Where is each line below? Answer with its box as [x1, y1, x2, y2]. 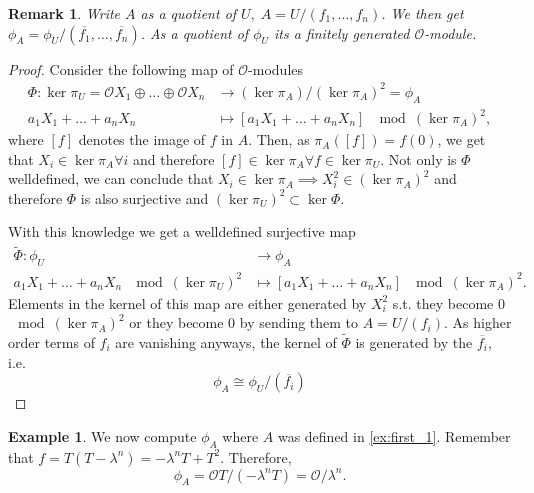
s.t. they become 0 [392, 292, 505, 313]
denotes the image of [78, 129, 206, 150]
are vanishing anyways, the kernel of [115, 332, 337, 352]
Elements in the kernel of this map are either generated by [8, 292, 367, 313]
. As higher [443, 312, 512, 333]
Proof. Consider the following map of [8, 58, 234, 79]
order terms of [8, 332, 95, 352]
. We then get [381, 3, 464, 23]
